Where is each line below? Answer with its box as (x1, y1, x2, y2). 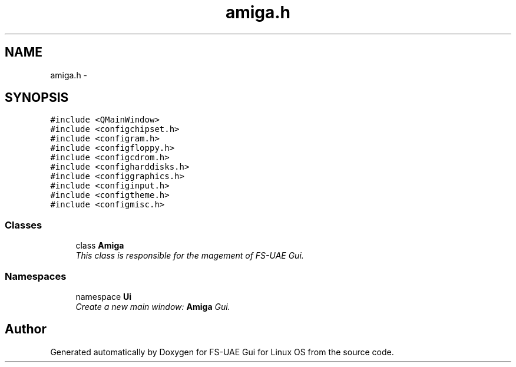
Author (5, 322, 47, 337)
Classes (5, 219, 42, 231)
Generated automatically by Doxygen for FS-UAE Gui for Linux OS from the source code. (50, 346, 394, 357)
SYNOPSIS (5, 90, 69, 105)
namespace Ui (75, 291, 132, 302)
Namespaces (5, 270, 67, 282)
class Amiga (75, 240, 124, 251)
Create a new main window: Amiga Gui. (75, 301, 230, 312)
